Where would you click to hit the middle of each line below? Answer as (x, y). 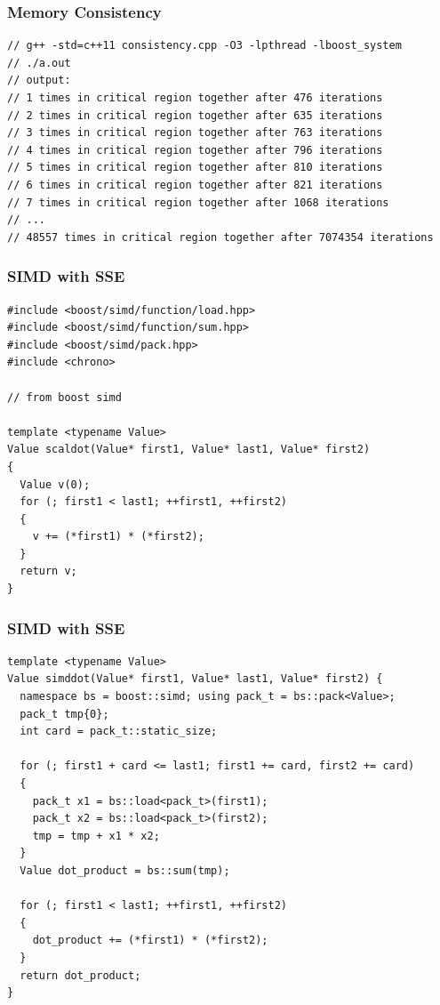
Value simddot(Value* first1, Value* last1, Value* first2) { (195, 679)
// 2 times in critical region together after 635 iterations (195, 115)
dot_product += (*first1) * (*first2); (150, 941)
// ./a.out (39, 63)
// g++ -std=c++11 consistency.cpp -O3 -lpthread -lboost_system (204, 46)
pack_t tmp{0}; (64, 714)
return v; (48, 571)
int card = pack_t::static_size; (119, 732)
